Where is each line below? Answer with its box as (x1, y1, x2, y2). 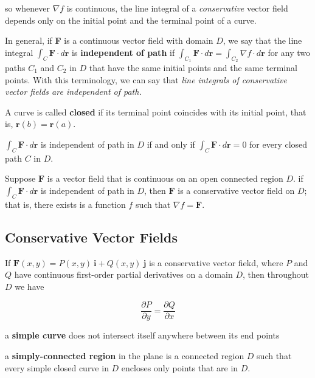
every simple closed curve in (5, 361, 109, 374)
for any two (268, 46, 311, 58)
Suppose (5, 172, 36, 185)
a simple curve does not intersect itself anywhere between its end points (5, 329, 280, 342)
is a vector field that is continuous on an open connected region (47, 172, 283, 185)
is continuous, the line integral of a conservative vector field (66, 2, 288, 14)
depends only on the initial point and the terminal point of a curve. (5, 13, 257, 26)
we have (15, 280, 44, 292)
